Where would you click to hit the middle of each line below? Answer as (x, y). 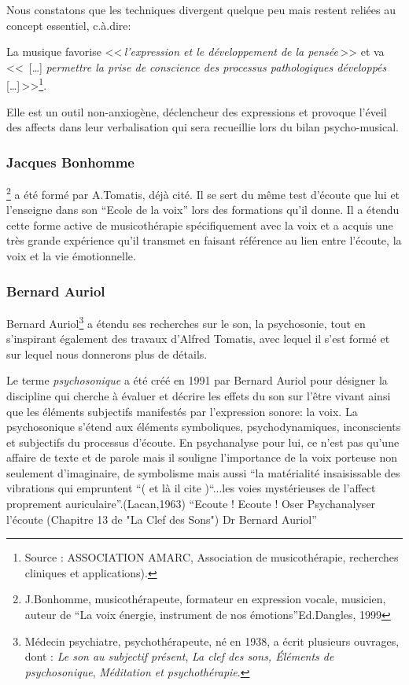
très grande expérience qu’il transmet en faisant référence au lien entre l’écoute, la (204, 240)
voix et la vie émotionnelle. (71, 256)
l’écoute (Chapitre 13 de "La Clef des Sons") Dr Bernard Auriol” (162, 519)
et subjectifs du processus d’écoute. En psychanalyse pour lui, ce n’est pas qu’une (203, 442)
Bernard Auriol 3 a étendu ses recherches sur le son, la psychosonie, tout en (186, 322)
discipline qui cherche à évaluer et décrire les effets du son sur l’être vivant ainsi (199, 395)
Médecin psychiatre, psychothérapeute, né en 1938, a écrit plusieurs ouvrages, (212, 641)
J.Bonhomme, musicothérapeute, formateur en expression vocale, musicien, (205, 599)
